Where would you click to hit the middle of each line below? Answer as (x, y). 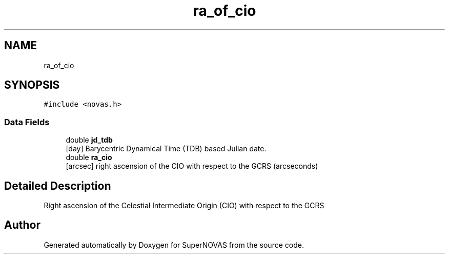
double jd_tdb (89, 140)
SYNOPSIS (32, 85)
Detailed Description (58, 186)
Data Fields (27, 122)
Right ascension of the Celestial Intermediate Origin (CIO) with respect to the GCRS (184, 206)
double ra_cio (89, 157)
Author (22, 225)
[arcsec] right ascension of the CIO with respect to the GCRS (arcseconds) (192, 166)
